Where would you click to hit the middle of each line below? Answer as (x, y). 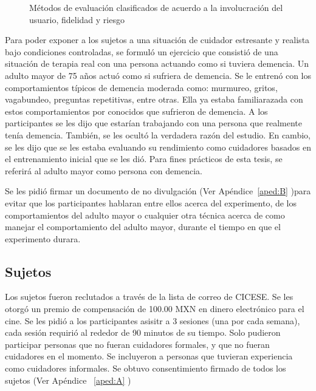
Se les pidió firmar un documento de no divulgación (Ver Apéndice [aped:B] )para (158, 191)
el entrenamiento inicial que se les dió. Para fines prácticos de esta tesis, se (144, 159)
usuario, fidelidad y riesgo (77, 19)
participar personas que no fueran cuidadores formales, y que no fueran (137, 344)
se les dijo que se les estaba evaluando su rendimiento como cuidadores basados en (158, 147)
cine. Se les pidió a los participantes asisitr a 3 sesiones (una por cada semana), (153, 320)
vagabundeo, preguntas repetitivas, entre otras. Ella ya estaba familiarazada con (154, 99)
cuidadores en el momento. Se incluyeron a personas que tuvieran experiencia (149, 356)
